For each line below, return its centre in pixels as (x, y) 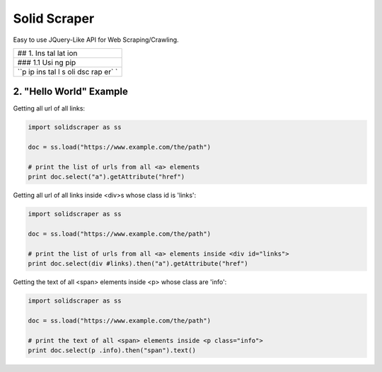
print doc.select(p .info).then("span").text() (112, 350)
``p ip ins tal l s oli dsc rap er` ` (68, 72)
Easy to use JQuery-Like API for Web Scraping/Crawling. (96, 40)
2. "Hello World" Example (71, 92)
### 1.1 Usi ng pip (47, 62)
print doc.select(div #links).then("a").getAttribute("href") (138, 264)
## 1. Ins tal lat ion (47, 53)
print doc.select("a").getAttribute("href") (106, 177)
